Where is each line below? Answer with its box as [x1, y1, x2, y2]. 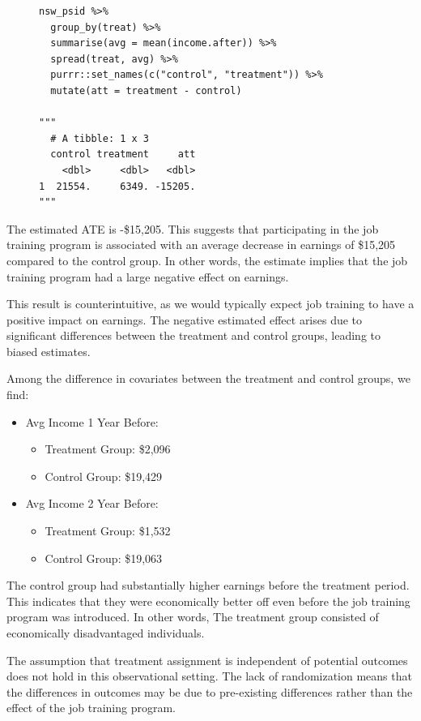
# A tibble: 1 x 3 [50, 132, 150, 144]
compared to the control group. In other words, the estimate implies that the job [6, 251, 408, 268]
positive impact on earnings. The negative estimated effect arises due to [6, 311, 363, 328]
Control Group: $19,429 [45, 467, 163, 484]
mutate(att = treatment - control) [50, 84, 242, 97]
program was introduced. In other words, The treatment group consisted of [6, 608, 379, 625]
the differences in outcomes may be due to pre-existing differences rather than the [6, 683, 413, 700]
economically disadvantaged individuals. [6, 624, 205, 641]
